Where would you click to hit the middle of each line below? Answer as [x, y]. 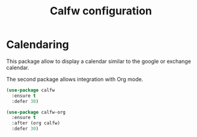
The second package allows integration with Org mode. [75, 79]
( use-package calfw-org [36, 112]
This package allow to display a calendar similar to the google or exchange [98, 61]
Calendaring [38, 45]
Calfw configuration [101, 11]
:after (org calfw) [36, 123]
